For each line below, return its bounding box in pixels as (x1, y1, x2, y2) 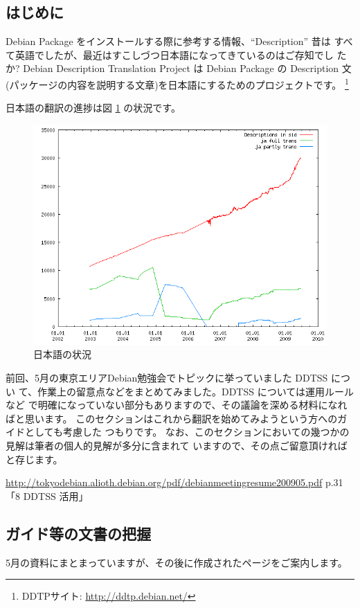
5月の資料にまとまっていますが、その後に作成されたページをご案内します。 (6, 555, 348, 569)
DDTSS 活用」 (23, 488, 89, 503)
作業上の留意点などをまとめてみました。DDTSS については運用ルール (37, 384, 354, 398)
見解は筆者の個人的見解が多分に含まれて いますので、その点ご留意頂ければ (6, 438, 348, 452)
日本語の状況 (33, 347, 91, 361)
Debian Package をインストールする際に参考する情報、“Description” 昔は (6, 34, 331, 48)
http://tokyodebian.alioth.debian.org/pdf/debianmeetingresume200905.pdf (6, 475, 323, 490)
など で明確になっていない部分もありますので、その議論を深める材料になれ (6, 397, 348, 412)
